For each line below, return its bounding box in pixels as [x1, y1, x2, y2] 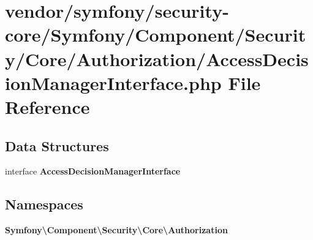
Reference [5, 94, 90, 119]
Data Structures [5, 136, 109, 155]
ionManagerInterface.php [5, 70, 222, 95]
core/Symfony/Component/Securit [5, 22, 306, 47]
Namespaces [5, 195, 83, 214]
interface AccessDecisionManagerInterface [5, 165, 181, 178]
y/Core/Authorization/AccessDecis [5, 46, 309, 71]
